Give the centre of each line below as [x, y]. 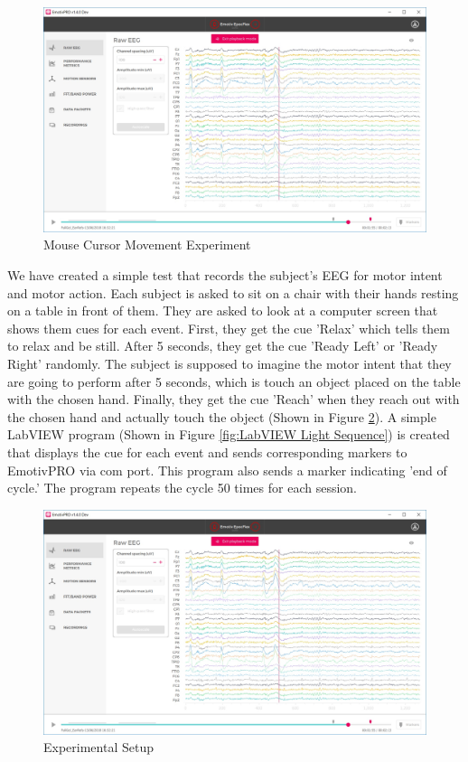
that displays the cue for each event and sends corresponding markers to [207, 452]
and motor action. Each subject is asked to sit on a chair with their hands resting [233, 292]
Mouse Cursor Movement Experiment [147, 245]
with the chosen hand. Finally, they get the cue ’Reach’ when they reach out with [234, 399]
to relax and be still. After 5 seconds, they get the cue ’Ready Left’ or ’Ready [223, 346]
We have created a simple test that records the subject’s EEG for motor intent [225, 275]
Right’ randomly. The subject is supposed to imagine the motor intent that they [229, 363]
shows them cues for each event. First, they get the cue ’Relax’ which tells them [229, 328]
